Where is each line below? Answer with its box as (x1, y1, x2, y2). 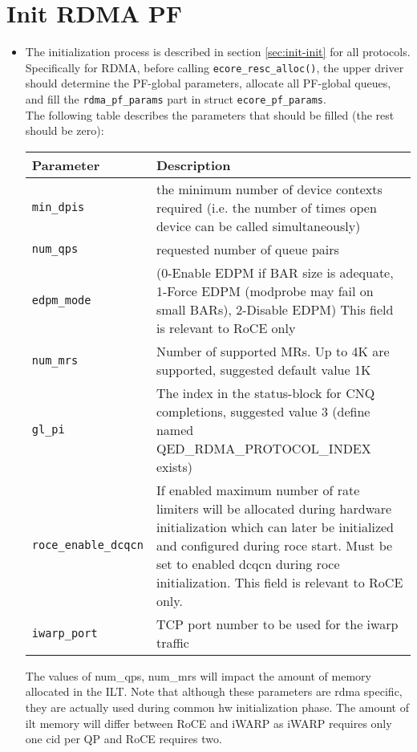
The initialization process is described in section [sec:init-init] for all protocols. (25, 43, 411, 60)
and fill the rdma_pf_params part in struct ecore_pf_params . (25, 90, 326, 107)
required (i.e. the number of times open (156, 197, 377, 217)
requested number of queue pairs (156, 239, 339, 258)
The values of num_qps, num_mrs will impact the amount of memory (25, 667, 371, 684)
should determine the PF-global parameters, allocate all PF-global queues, (25, 75, 391, 91)
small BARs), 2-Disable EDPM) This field (156, 299, 394, 319)
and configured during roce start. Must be (156, 535, 393, 555)
